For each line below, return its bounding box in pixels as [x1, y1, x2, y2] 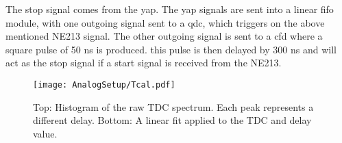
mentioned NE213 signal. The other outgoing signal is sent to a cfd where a [5, 29, 323, 43]
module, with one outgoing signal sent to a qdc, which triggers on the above [5, 15, 325, 29]
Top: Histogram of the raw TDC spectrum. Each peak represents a [33, 99, 314, 114]
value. [33, 126, 58, 140]
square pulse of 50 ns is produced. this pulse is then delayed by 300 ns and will [5, 42, 337, 56]
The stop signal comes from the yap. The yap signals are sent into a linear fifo [5, 2, 334, 16]
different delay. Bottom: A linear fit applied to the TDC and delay [33, 113, 312, 127]
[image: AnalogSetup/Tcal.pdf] [33, 79, 175, 90]
